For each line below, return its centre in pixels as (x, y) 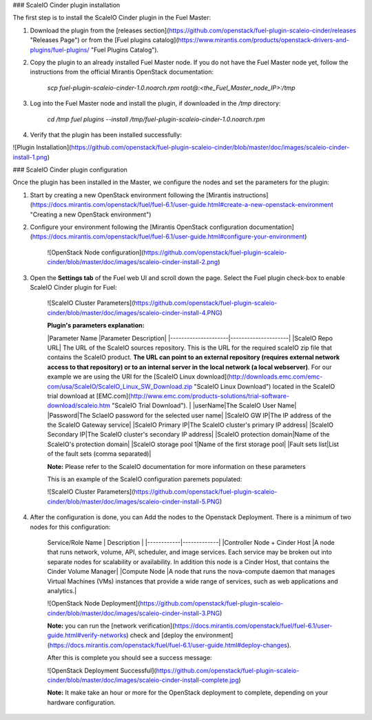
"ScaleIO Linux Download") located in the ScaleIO (265, 386)
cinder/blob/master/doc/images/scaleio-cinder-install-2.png (133, 262)
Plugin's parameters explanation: (96, 326)
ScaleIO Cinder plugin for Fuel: (73, 287)
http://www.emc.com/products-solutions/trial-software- (209, 396)
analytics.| (62, 590)
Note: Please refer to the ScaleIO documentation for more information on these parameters (176, 466)
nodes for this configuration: (70, 527)
